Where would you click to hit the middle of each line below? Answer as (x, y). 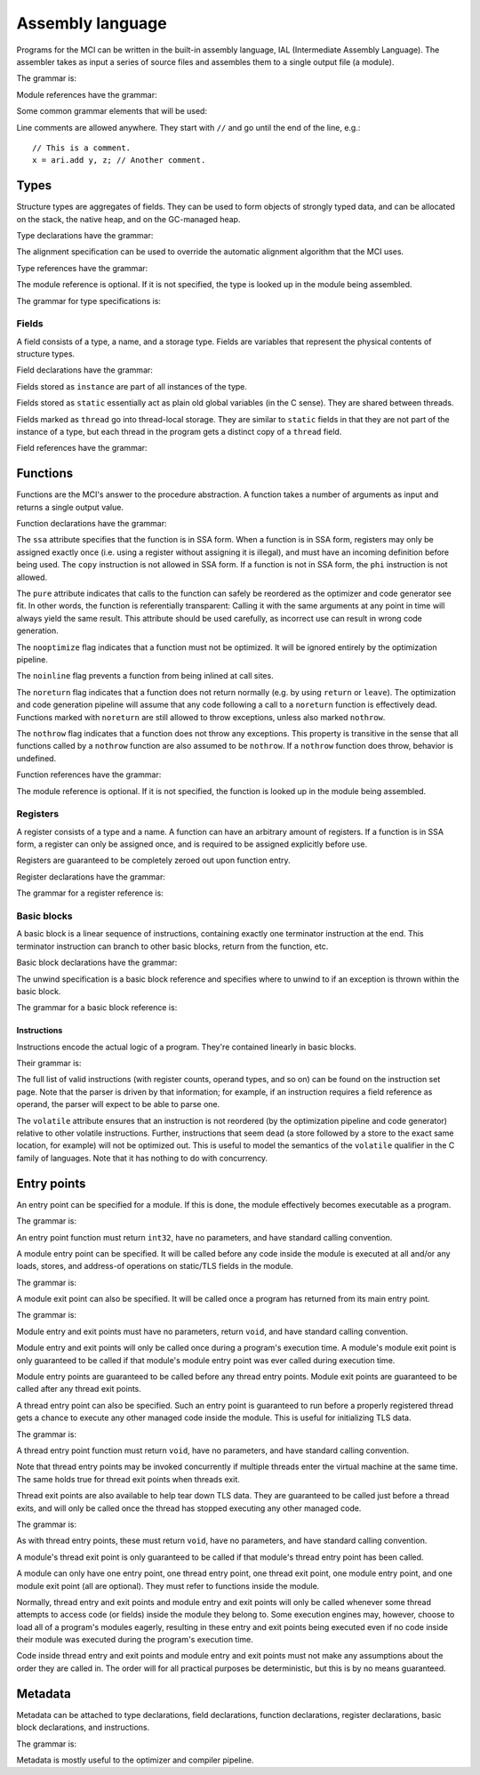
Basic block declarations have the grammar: (97, 963)
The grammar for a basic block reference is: (97, 1008)
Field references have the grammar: (82, 448)
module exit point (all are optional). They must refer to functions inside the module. (168, 1586)
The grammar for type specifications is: (89, 301)
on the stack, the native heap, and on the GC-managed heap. (128, 219)
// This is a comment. (82, 148)
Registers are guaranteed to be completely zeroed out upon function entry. (153, 860)
